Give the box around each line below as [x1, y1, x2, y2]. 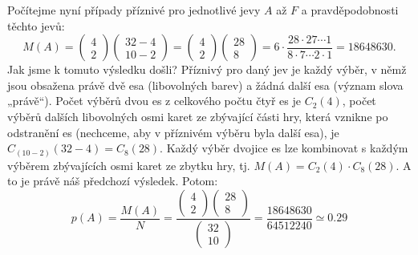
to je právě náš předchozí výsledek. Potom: [7, 172, 218, 189]
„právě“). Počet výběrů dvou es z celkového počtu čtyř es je [7, 92, 301, 109]
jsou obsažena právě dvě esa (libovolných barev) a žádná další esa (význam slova [7, 76, 404, 93]
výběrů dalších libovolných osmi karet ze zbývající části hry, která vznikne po [7, 107, 388, 124]
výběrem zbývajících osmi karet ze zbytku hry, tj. [7, 156, 250, 173]
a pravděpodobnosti [301, 2, 399, 18]
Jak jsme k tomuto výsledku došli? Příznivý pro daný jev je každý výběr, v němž [7, 61, 407, 78]
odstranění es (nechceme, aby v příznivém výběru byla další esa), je [7, 123, 339, 140]
